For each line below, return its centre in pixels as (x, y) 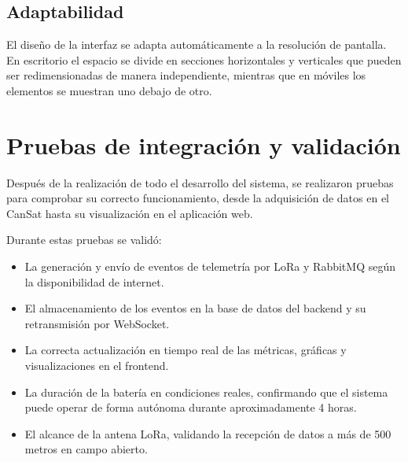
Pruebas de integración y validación (204, 144)
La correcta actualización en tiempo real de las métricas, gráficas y (186, 350)
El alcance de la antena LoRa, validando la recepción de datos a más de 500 (208, 433)
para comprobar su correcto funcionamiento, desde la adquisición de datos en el (198, 198)
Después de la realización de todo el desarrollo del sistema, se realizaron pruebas (200, 182)
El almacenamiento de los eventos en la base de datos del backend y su (195, 308)
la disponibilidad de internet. (94, 281)
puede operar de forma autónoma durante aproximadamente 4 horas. (191, 407)
